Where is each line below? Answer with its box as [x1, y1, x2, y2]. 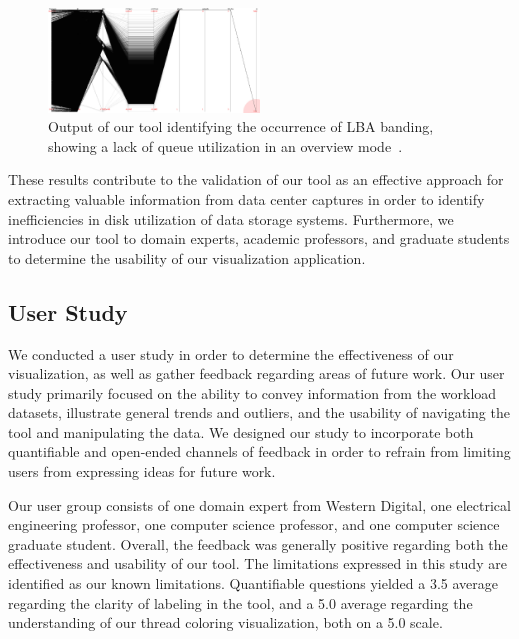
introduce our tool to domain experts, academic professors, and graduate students [8, 228, 510, 249]
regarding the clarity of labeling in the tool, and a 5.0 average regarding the [8, 592, 473, 613]
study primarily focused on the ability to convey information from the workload [8, 382, 497, 403]
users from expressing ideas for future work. [8, 461, 276, 482]
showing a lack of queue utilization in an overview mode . [48, 135, 403, 156]
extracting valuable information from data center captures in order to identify [8, 188, 485, 209]
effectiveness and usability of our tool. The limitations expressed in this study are [8, 553, 507, 574]
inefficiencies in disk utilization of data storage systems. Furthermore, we [8, 208, 454, 229]
